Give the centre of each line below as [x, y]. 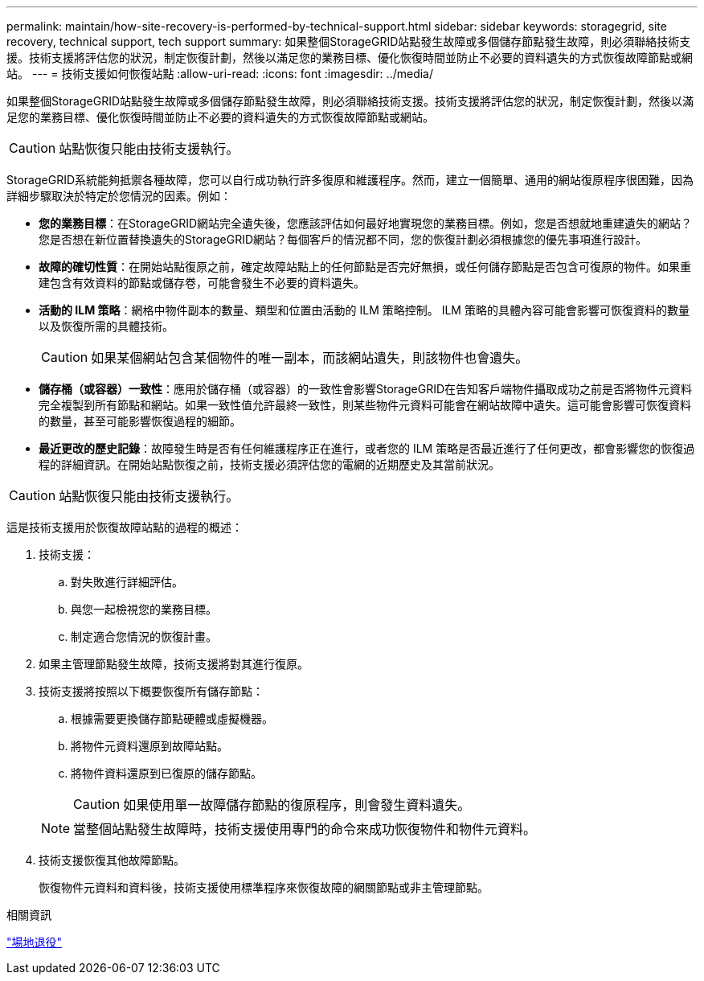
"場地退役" [35, 942]
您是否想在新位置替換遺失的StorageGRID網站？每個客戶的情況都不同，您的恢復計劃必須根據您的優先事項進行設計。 [343, 239]
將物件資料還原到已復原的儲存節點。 [166, 773]
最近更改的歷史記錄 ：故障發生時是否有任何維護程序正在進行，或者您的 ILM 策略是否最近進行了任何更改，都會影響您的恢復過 [367, 448]
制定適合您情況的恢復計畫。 [144, 636]
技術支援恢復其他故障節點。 [112, 860]
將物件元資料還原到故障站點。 [149, 746]
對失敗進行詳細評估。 [127, 582]
